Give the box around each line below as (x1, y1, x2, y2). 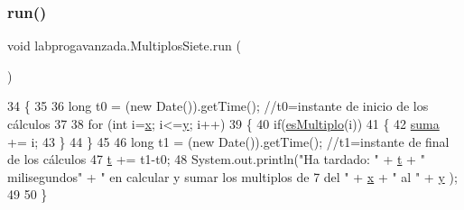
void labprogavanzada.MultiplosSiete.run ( (7, 36, 241, 55)
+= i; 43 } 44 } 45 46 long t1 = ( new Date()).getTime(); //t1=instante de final (7, 132, 450, 151)
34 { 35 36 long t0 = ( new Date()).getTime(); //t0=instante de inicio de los (7, 96, 429, 115)
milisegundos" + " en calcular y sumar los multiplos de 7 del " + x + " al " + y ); (7, 167, 458, 186)
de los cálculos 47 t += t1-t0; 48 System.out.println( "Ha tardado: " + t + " (7, 150, 425, 169)
